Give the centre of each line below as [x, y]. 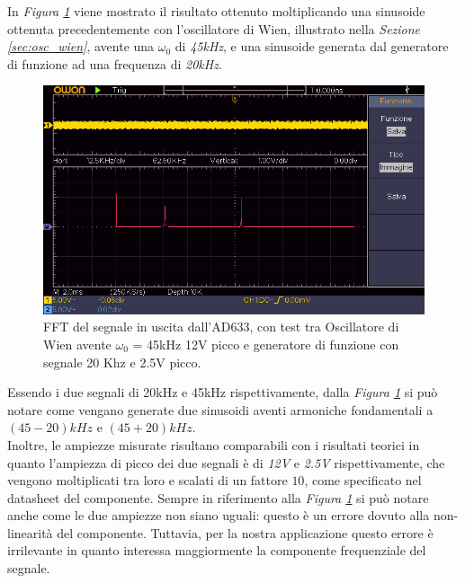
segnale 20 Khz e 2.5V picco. [122, 362]
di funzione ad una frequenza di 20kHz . [115, 63]
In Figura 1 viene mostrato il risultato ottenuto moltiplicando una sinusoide [216, 11]
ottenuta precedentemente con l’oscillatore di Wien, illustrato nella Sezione [214, 28]
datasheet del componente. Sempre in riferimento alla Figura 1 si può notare [218, 497]
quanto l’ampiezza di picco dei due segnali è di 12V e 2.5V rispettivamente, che [226, 462]
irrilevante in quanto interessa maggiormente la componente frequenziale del [217, 550]
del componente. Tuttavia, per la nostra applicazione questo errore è [245, 532]
